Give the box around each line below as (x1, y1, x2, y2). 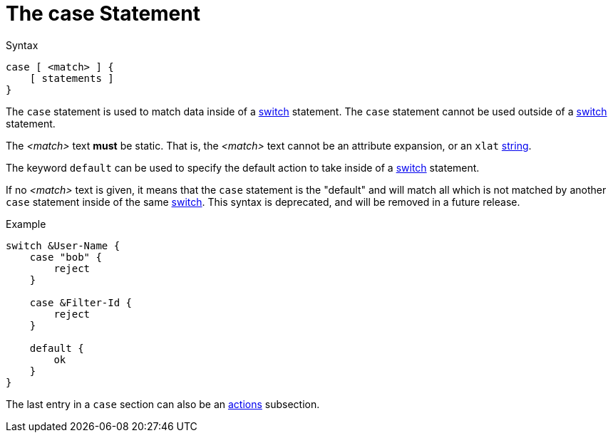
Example (6, 217, 46, 230)
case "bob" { (29, 251, 102, 263)
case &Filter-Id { (29, 296, 133, 308)
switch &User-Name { (6, 239, 120, 251)
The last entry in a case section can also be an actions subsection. (6, 397, 320, 410)
